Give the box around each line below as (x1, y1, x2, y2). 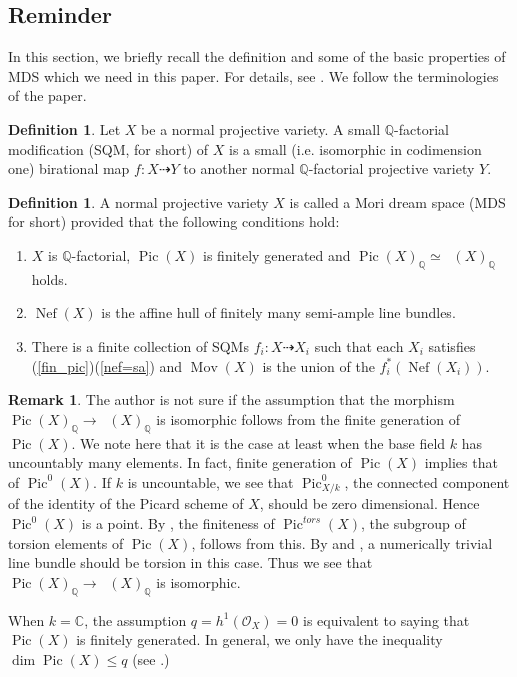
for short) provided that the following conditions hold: (8, 211, 340, 232)
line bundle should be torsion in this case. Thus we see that (8, 552, 373, 573)
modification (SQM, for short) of (8, 138, 209, 159)
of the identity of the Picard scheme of (8, 493, 244, 514)
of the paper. (8, 85, 87, 106)
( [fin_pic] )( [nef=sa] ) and (31, 355, 183, 376)
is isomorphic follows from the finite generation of (156, 408, 461, 429)
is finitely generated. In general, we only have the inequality (76, 629, 443, 650)
